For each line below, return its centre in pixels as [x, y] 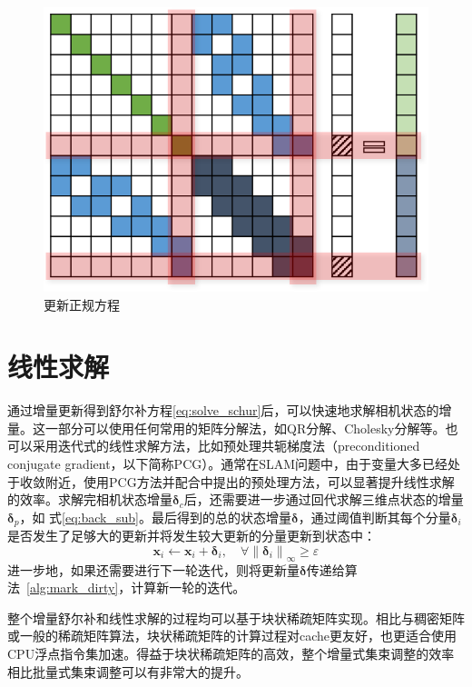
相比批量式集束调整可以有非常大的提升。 [128, 671]
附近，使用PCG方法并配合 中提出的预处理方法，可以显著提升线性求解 [250, 481]
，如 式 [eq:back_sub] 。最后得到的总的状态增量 [155, 517]
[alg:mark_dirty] [73, 587]
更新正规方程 [82, 304]
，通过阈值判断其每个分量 [374, 517]
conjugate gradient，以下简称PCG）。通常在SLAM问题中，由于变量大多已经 [228, 464]
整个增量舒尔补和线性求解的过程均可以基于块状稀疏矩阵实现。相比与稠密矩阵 [236, 617]
